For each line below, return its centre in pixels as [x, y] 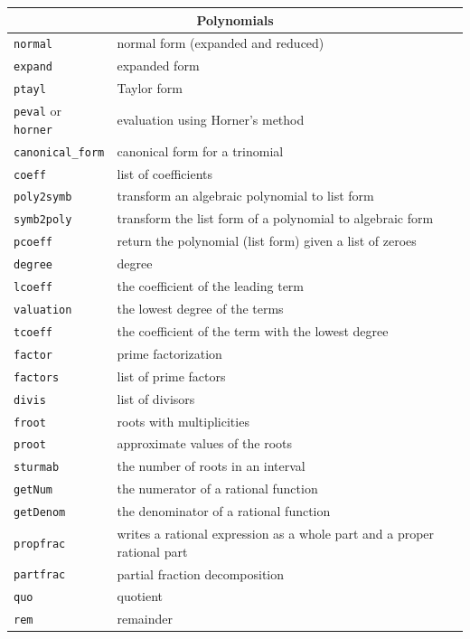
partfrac [40, 575]
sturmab [37, 468]
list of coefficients [165, 173]
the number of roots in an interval [211, 466]
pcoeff [33, 243]
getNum [33, 490]
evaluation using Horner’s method [211, 119]
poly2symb [43, 197]
